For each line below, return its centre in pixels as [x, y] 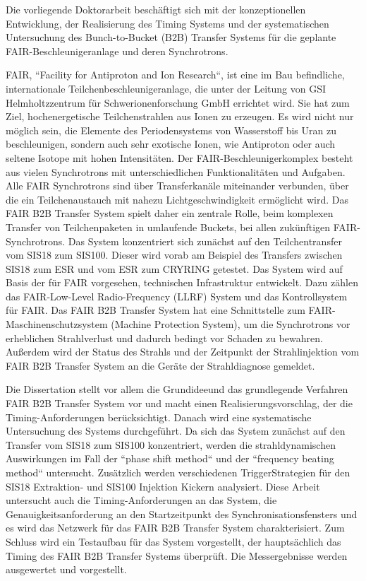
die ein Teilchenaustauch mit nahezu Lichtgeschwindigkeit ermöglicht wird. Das [177, 199]
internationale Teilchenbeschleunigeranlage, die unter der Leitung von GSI [166, 88]
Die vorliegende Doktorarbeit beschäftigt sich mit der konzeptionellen [156, 9]
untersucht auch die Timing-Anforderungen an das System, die [141, 500]
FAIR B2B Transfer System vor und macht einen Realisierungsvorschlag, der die [179, 403]
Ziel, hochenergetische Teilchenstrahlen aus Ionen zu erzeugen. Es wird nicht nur [180, 116]
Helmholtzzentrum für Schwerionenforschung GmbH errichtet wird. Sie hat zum [178, 102]
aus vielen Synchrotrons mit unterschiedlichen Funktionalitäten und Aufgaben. [176, 171]
